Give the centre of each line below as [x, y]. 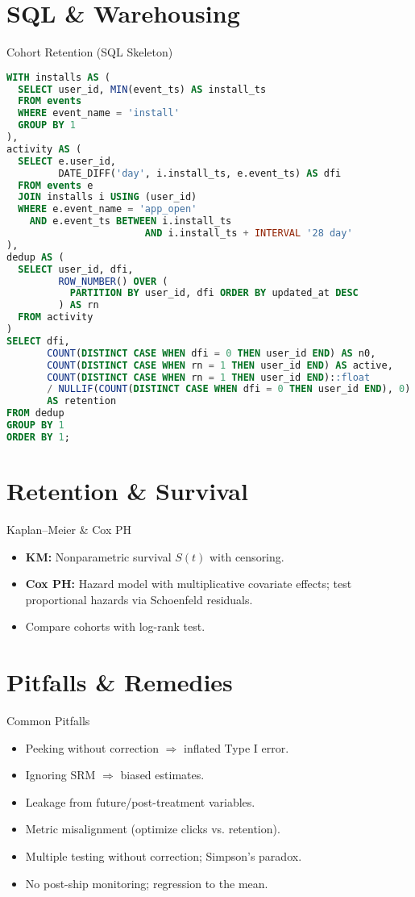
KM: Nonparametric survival [98, 556]
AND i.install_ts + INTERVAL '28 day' [249, 234]
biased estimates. [162, 775]
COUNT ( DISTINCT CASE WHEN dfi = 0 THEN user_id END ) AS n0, [212, 353]
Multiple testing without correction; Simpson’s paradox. [164, 856]
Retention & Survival [127, 491]
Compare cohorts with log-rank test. [115, 626]
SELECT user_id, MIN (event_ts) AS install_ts [142, 89]
